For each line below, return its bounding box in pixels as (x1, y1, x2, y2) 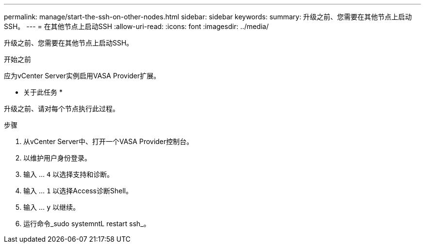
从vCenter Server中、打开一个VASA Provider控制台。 (23, 137, 194, 145)
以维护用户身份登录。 (23, 154, 91, 162)
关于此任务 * (23, 88, 63, 96)
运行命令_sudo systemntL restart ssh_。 (23, 219, 150, 228)
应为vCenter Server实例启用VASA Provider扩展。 (4, 72, 161, 80)
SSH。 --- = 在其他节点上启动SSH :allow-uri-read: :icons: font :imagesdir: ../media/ (4, 22, 269, 30)
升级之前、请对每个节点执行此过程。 (4, 104, 119, 113)
